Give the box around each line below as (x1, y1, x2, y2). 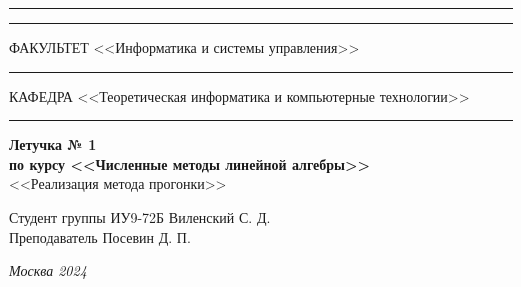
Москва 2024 (9, 260, 87, 281)
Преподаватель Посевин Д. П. (9, 226, 191, 247)
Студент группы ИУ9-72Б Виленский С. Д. (9, 206, 271, 227)
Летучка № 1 (9, 134, 97, 155)
